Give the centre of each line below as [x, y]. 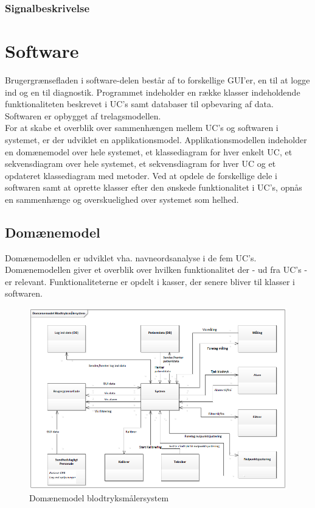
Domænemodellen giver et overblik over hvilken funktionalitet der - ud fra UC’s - [156, 270]
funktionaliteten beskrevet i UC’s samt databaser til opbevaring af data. [139, 104]
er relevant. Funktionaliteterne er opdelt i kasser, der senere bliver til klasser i [150, 281]
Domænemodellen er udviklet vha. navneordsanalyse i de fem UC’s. [131, 257]
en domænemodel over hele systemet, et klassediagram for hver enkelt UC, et [149, 151]
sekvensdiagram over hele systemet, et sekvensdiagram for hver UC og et [140, 164]
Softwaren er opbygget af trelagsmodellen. [83, 115]
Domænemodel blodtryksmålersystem [99, 498]
